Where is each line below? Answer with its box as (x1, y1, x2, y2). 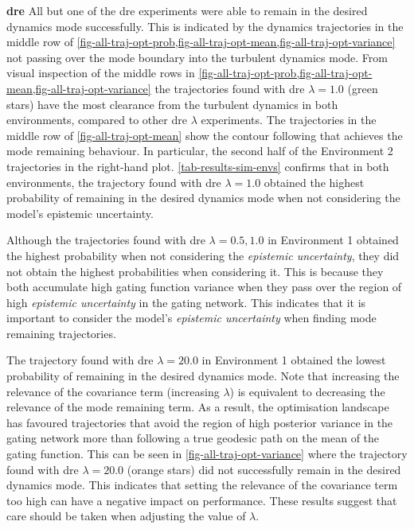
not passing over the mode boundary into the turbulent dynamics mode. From (6, 49, 388, 65)
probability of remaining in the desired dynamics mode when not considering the (6, 189, 400, 206)
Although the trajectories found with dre (6, 231, 205, 248)
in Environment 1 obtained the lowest (201, 352, 386, 368)
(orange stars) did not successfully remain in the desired (127, 461, 401, 477)
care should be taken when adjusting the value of (6, 508, 246, 524)
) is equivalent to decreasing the (229, 383, 385, 399)
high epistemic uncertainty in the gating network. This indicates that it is (6, 294, 366, 310)
